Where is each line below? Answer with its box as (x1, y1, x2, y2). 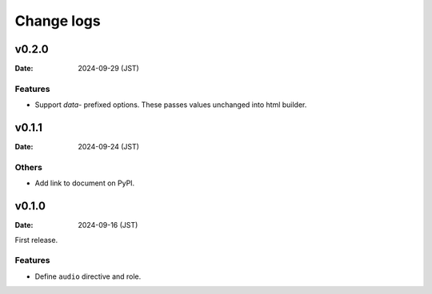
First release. (14, 235, 58, 244)
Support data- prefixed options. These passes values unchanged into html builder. (34, 100, 307, 109)
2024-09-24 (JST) (78, 142, 140, 152)
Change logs (14, 12, 101, 30)
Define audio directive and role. (34, 272, 142, 281)
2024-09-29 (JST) (78, 64, 139, 73)
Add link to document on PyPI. (34, 178, 135, 188)
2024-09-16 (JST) (78, 220, 138, 230)
